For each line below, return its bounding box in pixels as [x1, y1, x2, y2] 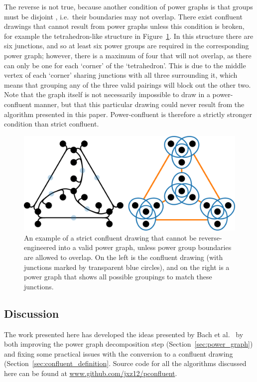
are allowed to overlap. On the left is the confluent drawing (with [24, 252, 223, 262]
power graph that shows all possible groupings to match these [24, 271, 212, 282]
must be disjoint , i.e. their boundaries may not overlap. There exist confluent [4, 11, 243, 21]
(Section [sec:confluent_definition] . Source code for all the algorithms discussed [4, 358, 247, 369]
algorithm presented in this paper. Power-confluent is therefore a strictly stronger [4, 109, 252, 119]
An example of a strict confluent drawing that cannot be [24, 232, 197, 243]
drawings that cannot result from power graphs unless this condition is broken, [4, 21, 245, 31]
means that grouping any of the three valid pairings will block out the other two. [4, 79, 251, 90]
